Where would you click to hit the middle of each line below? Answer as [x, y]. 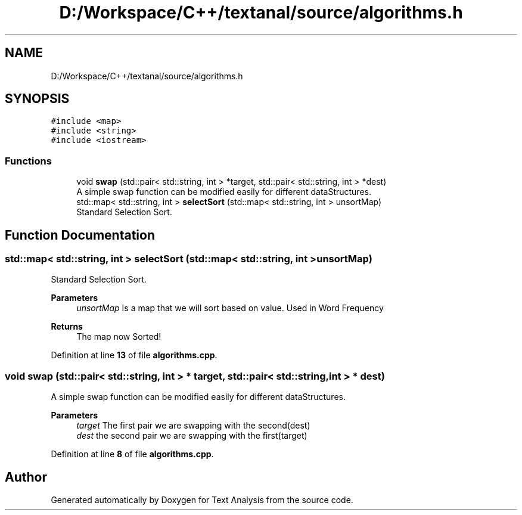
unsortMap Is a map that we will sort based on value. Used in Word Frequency [230, 308]
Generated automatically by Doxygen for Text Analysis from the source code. [202, 500]
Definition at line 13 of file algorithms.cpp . [134, 355]
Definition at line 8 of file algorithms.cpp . [132, 454]
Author [26, 477]
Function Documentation [80, 235]
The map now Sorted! [119, 337]
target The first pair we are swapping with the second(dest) [193, 426]
